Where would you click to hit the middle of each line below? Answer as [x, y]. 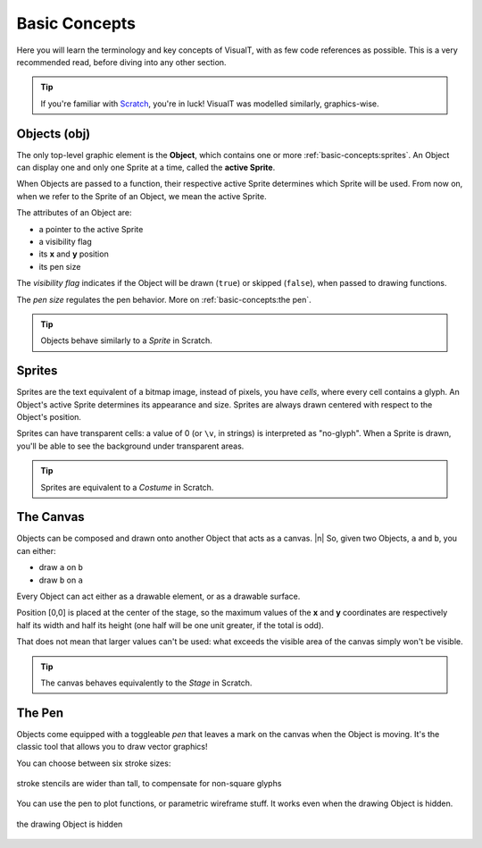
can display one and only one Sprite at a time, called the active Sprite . [146, 168]
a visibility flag [66, 241]
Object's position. [49, 417]
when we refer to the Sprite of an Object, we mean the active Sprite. [141, 196]
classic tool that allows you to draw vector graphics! [112, 747]
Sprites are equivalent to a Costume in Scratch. [127, 487]
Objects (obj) [54, 134]
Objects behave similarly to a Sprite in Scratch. [127, 340]
